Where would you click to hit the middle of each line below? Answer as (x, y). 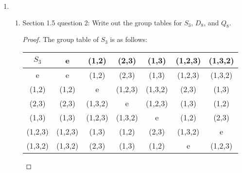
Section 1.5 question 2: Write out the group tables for (102, 22)
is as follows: (129, 39)
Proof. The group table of (60, 39)
